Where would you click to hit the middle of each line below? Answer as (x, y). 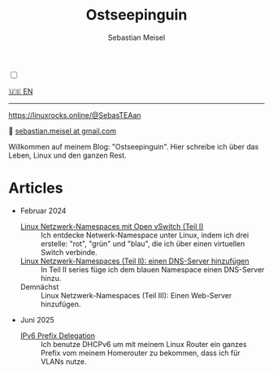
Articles (36, 188)
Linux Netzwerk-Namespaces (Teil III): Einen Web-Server (136, 295)
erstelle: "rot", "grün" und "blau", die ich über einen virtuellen (143, 243)
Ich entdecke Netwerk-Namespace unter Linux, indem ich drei (145, 235)
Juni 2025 (37, 319)
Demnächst (39, 287)
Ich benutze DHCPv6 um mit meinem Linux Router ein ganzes (143, 344)
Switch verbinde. (69, 252)
